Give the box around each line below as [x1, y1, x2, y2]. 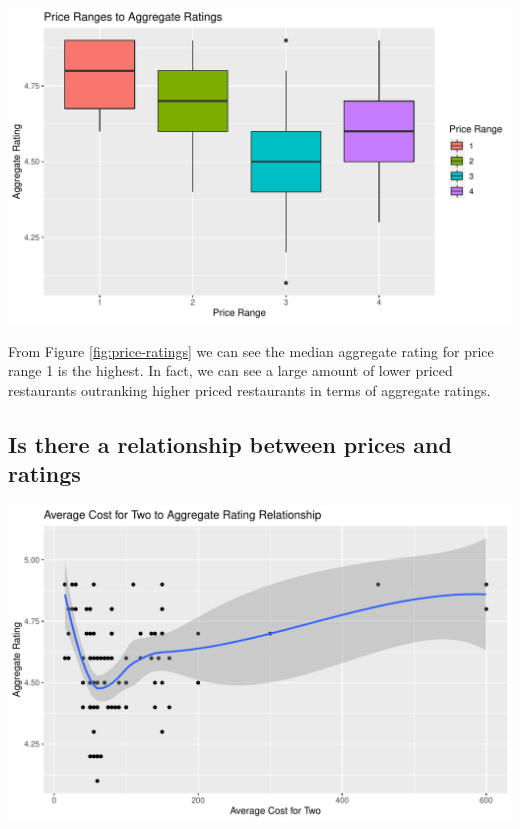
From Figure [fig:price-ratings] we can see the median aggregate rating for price [8, 340, 494, 361]
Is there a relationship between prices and [8, 428, 452, 459]
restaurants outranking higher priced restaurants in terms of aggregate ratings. [8, 379, 491, 400]
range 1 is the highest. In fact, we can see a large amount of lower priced [8, 360, 453, 381]
